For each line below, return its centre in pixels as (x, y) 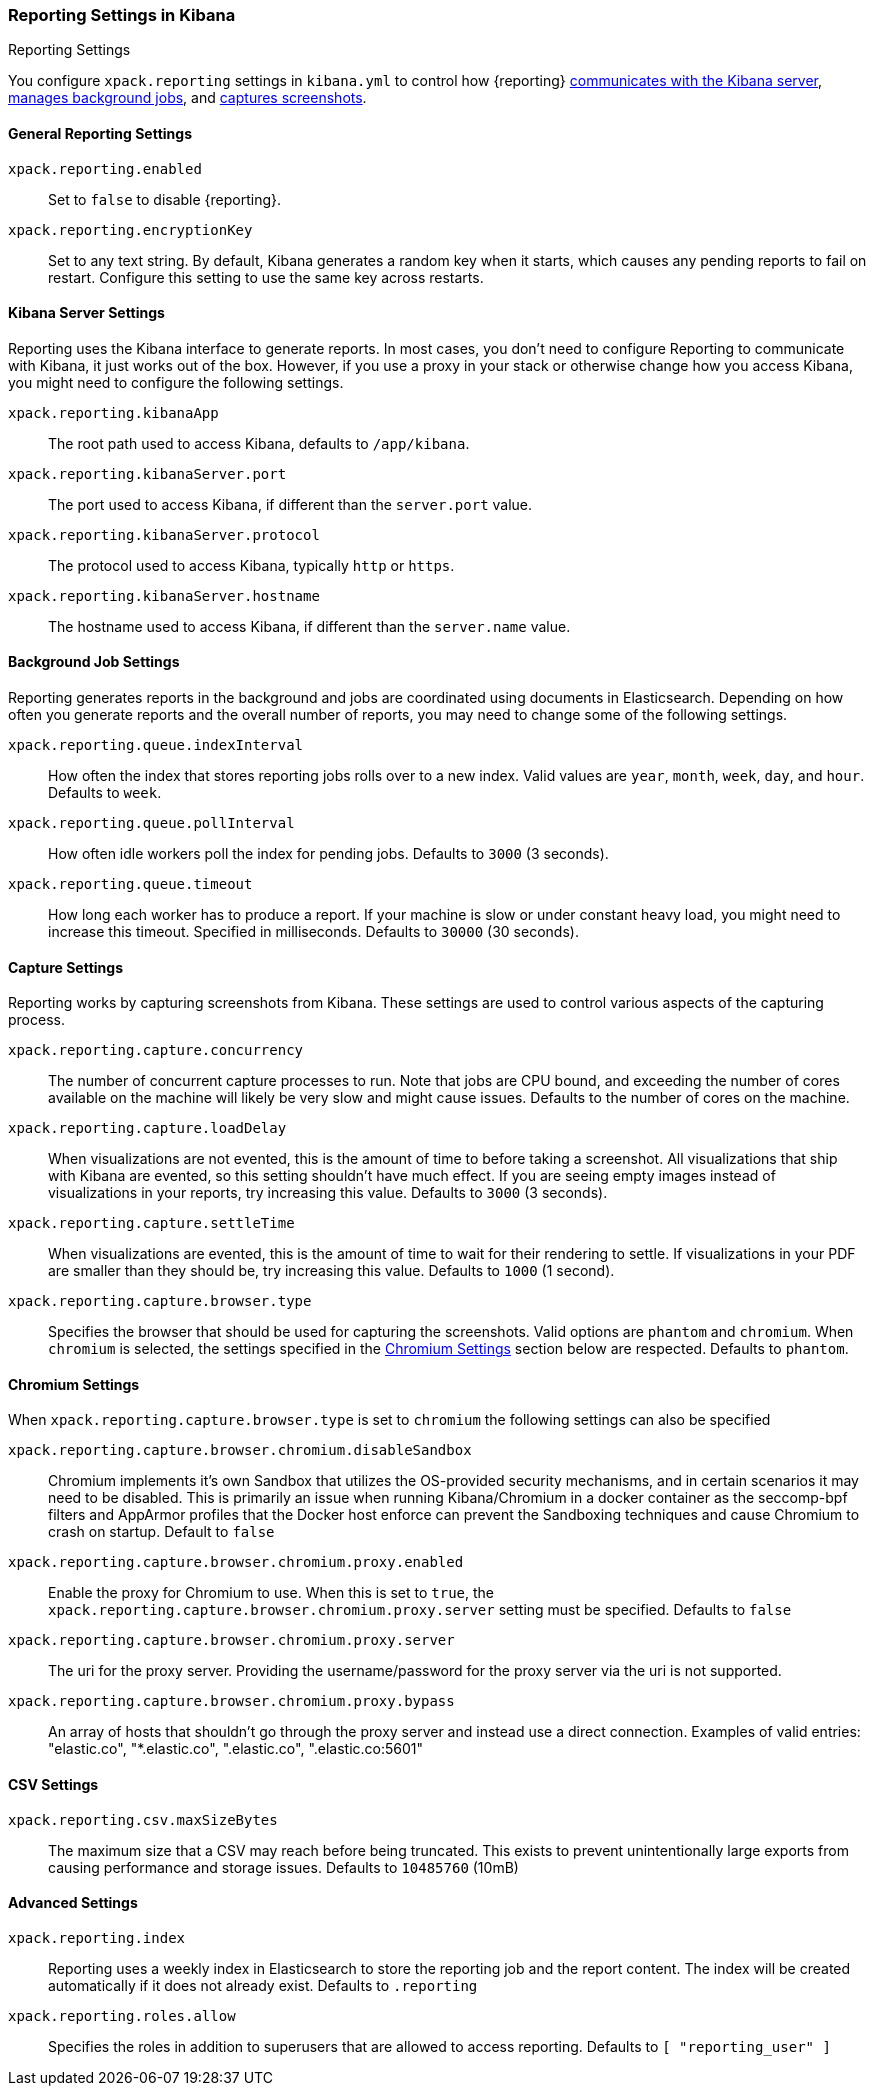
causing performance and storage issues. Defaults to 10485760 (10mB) (283, 1867)
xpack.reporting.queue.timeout (130, 884)
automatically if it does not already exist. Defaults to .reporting (263, 1985)
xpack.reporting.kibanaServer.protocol (164, 534)
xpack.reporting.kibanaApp (113, 412)
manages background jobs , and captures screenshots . (187, 98)
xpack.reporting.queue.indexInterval (156, 745)
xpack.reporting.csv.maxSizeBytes (143, 1819)
